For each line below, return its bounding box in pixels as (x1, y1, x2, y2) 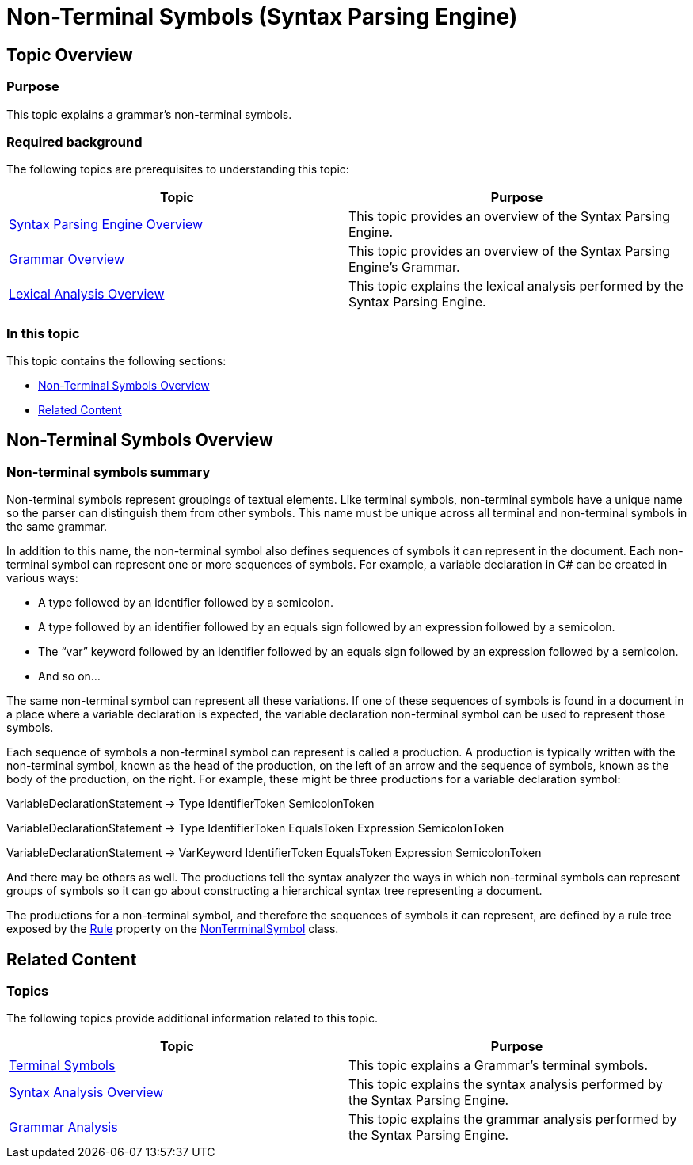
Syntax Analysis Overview (9, 1084, 164, 1101)
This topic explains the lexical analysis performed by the (348, 278, 683, 295)
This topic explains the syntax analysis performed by (348, 1076, 663, 1093)
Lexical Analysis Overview (9, 286, 165, 303)
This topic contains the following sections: (6, 354, 227, 368)
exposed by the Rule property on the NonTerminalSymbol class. (6, 922, 339, 936)
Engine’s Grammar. (348, 259, 460, 276)
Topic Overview (6, 44, 133, 65)
